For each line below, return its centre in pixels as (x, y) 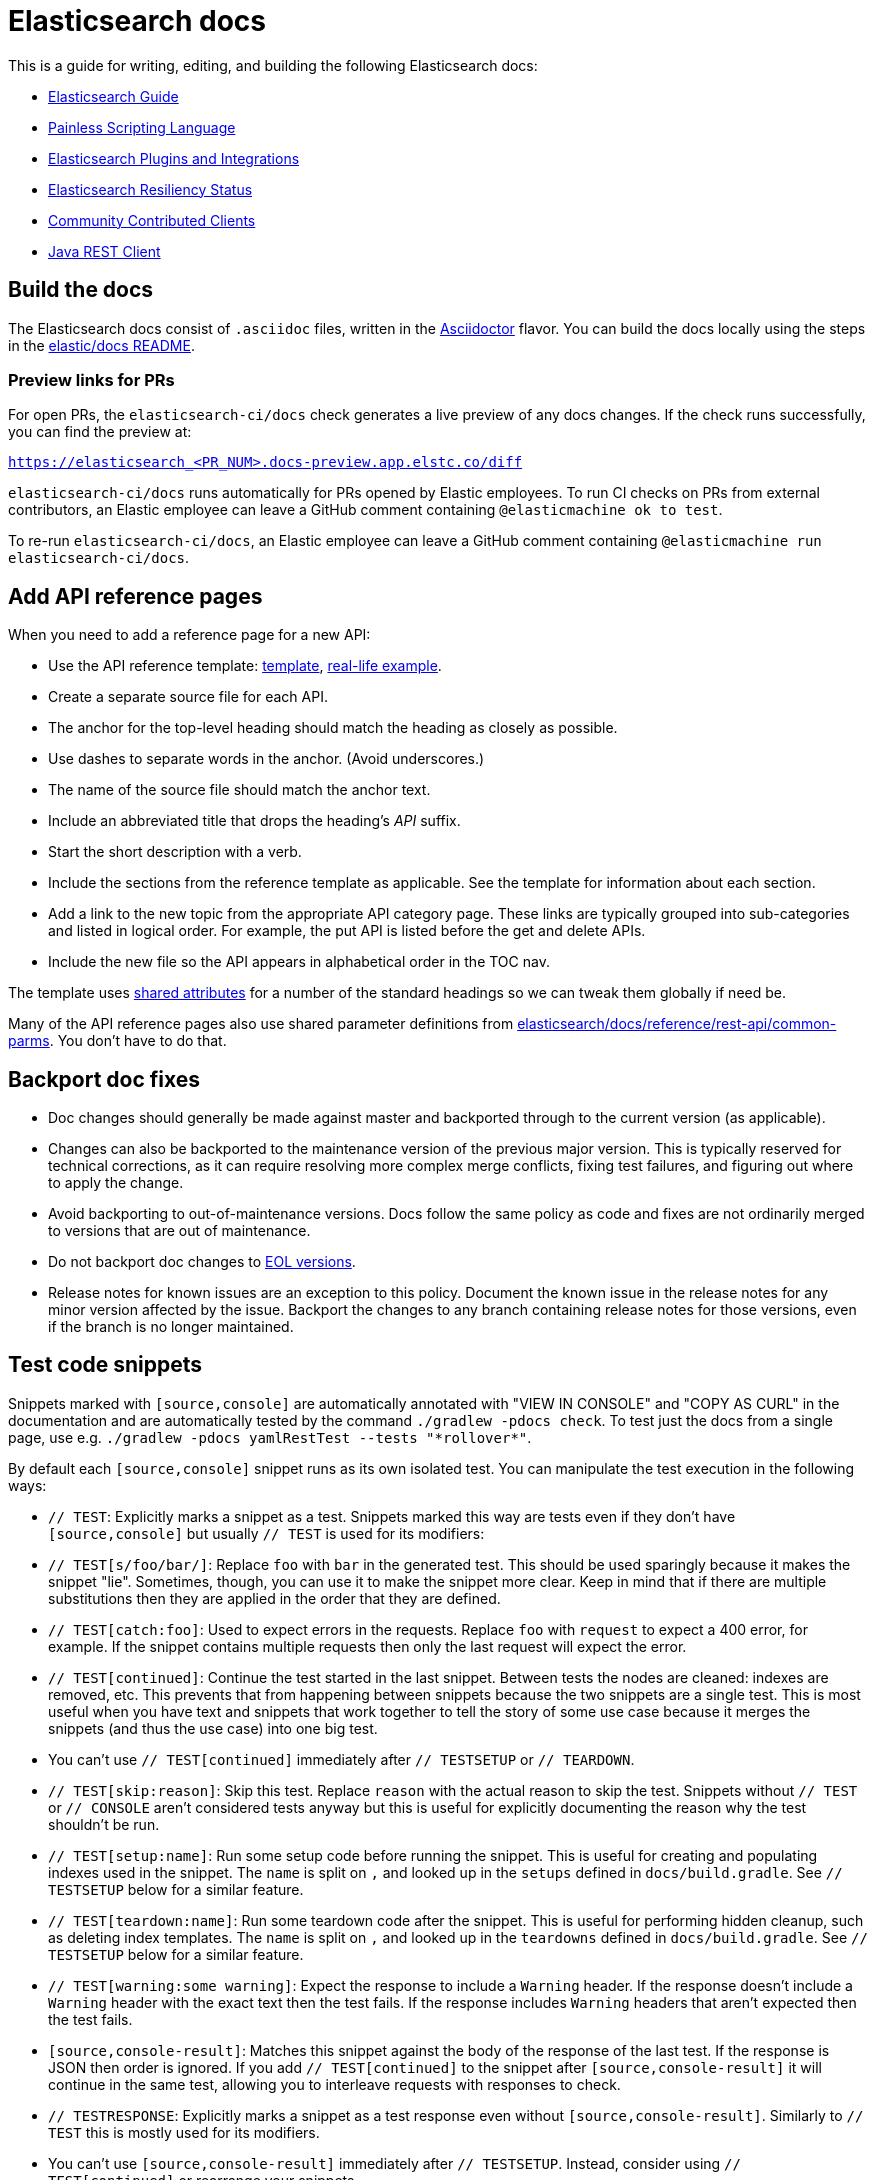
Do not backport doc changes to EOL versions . (202, 1262)
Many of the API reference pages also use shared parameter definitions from (261, 1024)
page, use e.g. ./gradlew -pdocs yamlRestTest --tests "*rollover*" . (270, 1437)
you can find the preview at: (100, 432)
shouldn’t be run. (104, 1824)
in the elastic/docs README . (101, 345)
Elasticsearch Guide (113, 96)
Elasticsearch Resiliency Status (150, 189)
